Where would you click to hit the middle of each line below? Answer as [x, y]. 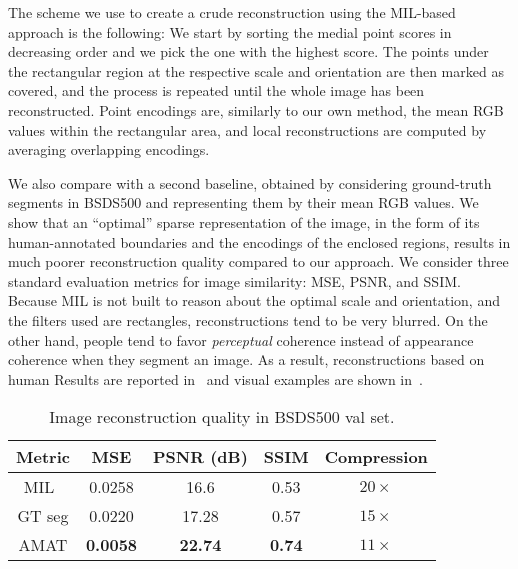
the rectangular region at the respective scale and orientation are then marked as [256, 70]
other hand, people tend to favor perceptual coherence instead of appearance [241, 339]
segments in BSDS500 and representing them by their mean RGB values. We [243, 202]
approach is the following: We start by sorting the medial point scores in [230, 31]
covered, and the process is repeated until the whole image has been [216, 90]
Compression [376, 457]
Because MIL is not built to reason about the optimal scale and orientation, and [254, 300]
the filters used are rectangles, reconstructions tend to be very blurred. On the [248, 319]
